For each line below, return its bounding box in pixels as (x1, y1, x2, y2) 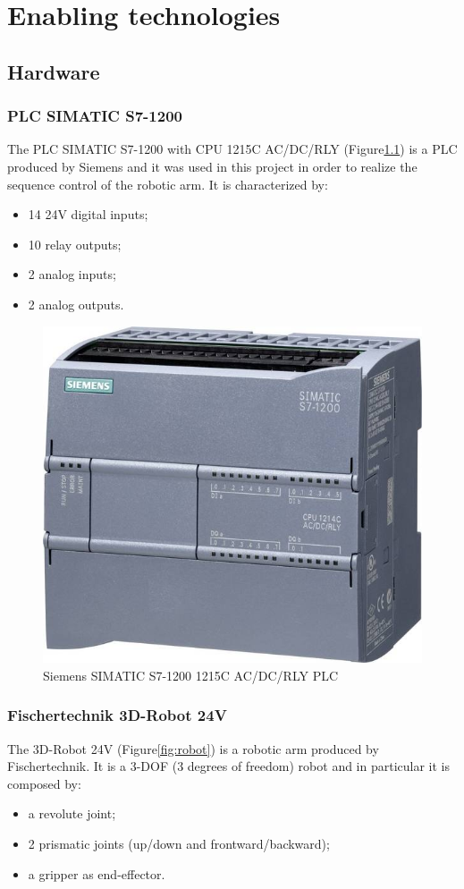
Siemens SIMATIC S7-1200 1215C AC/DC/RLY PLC (43, 665, 339, 684)
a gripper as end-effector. (28, 864, 165, 883)
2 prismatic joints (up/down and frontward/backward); (28, 834, 330, 852)
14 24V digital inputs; (28, 205, 148, 224)
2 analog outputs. (28, 294, 124, 313)
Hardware (7, 57, 100, 85)
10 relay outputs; (28, 234, 122, 253)
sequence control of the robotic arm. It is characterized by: (7, 174, 328, 193)
